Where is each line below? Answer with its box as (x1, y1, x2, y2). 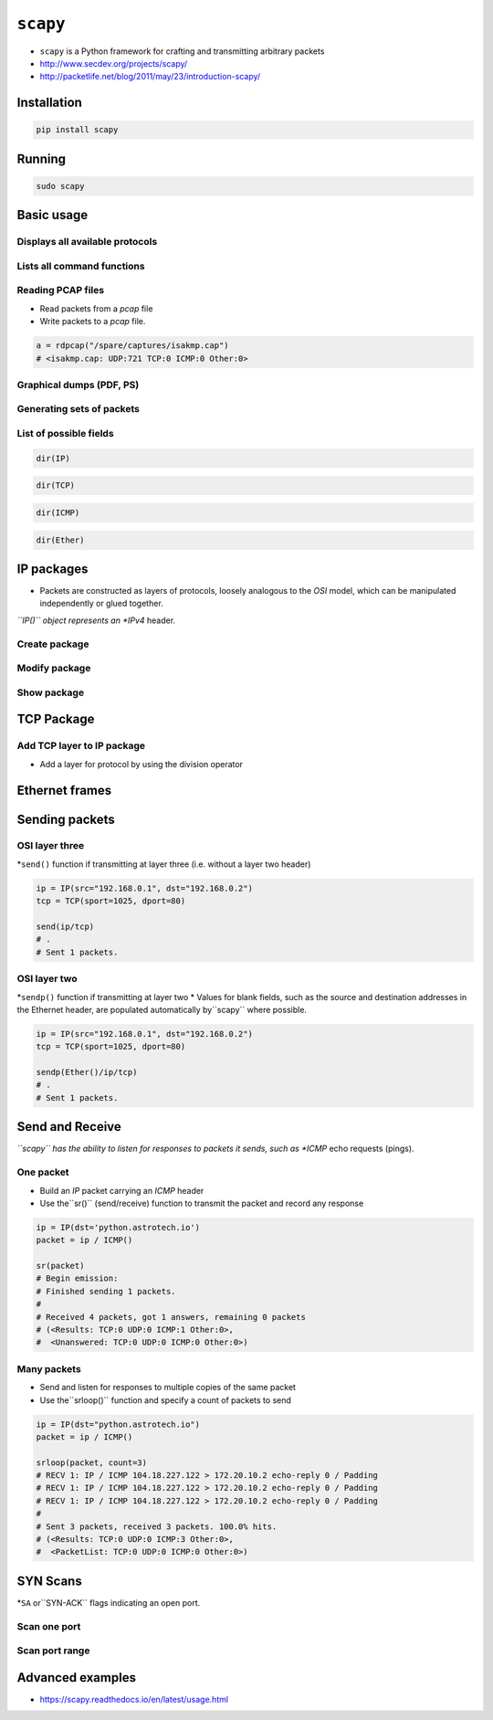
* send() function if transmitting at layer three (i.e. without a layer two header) (16, 859, 311, 870)
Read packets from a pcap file (39, 302, 153, 314)
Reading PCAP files (16, 284, 105, 297)
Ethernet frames (16, 782, 112, 798)
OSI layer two (16, 973, 78, 986)
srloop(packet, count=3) (36, 1457, 148, 1468)
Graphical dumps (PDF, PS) (16, 378, 140, 391)
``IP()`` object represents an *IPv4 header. (16, 615, 176, 626)
